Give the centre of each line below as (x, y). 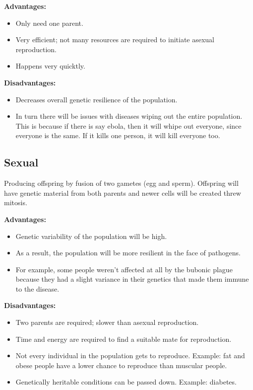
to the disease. (37, 288)
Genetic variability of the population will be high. (91, 236)
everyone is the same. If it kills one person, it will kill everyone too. (118, 135)
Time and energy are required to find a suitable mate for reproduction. (124, 339)
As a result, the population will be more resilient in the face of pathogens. (128, 253)
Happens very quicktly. (50, 66)
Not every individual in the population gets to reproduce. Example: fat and (130, 355)
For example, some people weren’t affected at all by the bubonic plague (124, 269)
